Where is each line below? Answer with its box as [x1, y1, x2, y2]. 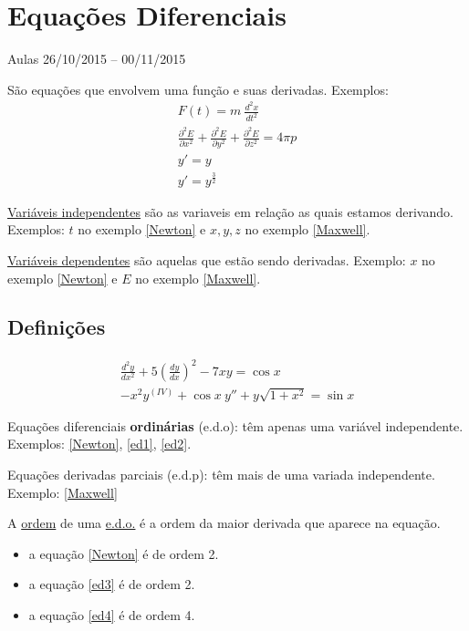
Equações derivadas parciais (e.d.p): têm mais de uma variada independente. [7, 465, 435, 484]
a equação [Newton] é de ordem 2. [28, 543, 219, 563]
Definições [7, 313, 106, 341]
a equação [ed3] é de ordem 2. [28, 574, 195, 594]
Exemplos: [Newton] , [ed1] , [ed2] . [7, 434, 192, 453]
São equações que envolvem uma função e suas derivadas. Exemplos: [7, 79, 389, 98]
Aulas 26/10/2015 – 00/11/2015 [7, 49, 186, 68]
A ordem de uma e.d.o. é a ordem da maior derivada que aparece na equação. [7, 513, 441, 533]
